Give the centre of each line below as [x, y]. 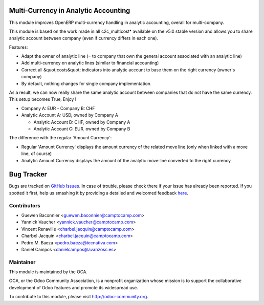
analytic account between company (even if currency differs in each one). [84, 38]
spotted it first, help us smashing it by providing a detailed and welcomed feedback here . [99, 193]
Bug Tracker [28, 174]
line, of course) [37, 153]
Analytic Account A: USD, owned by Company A [70, 115]
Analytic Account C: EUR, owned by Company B [82, 129]
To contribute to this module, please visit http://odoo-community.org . [79, 297]
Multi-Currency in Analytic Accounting [70, 11]
